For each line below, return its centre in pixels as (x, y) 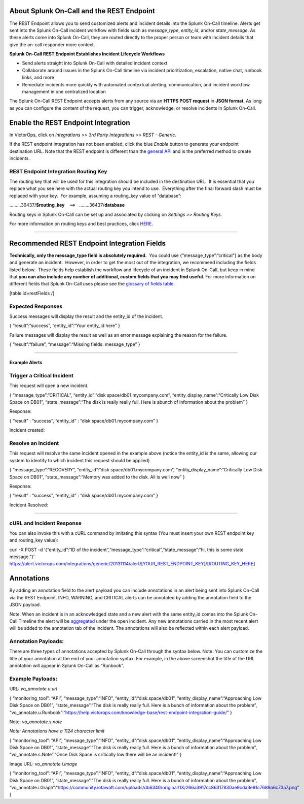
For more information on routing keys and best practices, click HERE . (81, 223)
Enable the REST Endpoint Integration (70, 123)
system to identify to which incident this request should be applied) (80, 460)
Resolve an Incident (34, 443)
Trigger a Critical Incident (41, 375)
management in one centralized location (64, 92)
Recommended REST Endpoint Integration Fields (88, 243)
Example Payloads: (33, 679)
